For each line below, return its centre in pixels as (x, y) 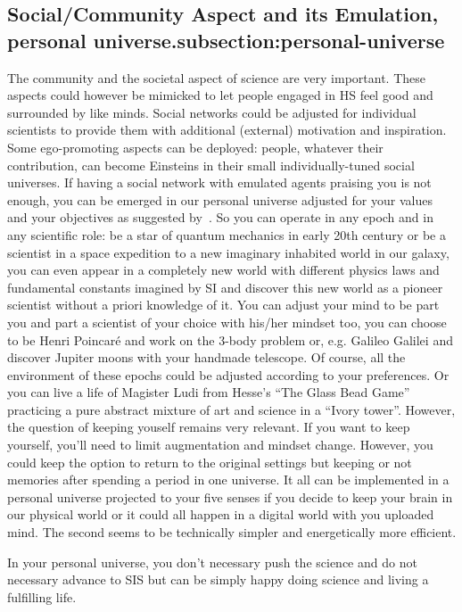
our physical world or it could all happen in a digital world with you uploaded (221, 514)
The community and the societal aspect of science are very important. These (216, 77)
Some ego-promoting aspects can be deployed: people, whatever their (195, 147)
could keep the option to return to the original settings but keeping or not (210, 462)
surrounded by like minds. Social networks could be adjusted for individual (212, 112)
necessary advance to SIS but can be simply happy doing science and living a (218, 579)
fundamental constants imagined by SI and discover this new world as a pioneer (225, 287)
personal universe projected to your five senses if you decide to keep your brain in (230, 496)
